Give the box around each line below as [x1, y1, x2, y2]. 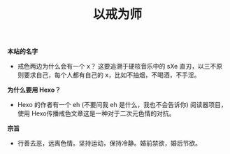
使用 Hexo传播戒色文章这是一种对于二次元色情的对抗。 [17, 109, 175, 118]
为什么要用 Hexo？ [7, 85, 62, 94]
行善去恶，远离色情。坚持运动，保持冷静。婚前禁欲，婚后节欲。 [17, 139, 201, 148]
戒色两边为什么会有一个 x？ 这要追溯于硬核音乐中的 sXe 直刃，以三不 [17, 62, 217, 71]
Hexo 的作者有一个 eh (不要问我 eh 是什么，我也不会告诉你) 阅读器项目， [17, 101, 227, 109]
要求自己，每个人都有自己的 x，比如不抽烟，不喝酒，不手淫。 [23, 71, 201, 79]
